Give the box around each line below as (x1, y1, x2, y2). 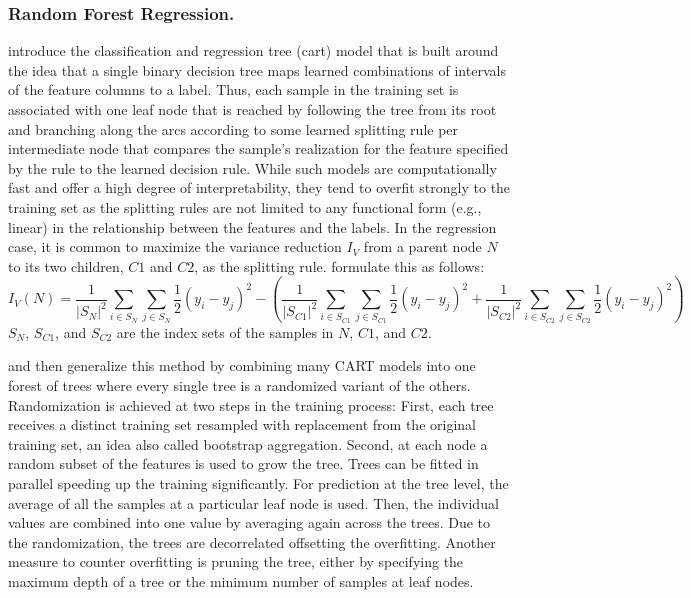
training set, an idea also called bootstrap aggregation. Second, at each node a (8, 433, 488, 454)
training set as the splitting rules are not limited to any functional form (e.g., (8, 196, 482, 217)
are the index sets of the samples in (116, 321, 334, 342)
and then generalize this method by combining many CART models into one (8, 355, 476, 376)
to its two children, (8, 255, 124, 276)
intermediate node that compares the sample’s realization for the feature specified (8, 138, 509, 159)
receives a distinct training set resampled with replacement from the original (8, 414, 476, 435)
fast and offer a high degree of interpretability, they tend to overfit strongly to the (8, 177, 511, 198)
